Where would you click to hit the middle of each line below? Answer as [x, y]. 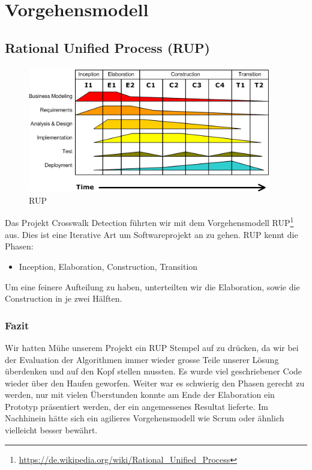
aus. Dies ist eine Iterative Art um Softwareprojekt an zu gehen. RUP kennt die [151, 234]
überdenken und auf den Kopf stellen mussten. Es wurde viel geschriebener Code [154, 371]
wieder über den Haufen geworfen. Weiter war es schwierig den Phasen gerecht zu [155, 383]
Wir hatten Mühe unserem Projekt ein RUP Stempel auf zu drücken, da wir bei [152, 347]
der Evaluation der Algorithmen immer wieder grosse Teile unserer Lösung [142, 359]
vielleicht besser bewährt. [51, 430]
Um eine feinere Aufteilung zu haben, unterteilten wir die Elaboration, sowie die [152, 286]
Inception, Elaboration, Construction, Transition [108, 266]
